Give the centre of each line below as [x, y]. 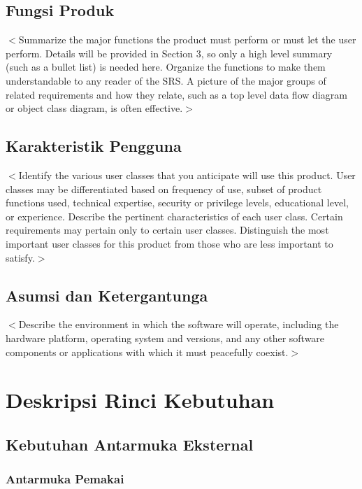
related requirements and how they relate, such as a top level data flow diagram [176, 94]
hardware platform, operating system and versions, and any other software [165, 338]
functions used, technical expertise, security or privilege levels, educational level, [177, 203]
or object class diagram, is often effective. [94, 108]
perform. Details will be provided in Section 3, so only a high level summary [169, 53]
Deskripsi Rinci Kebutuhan [140, 400]
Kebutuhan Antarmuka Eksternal [130, 444]
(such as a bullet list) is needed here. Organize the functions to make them [166, 67]
